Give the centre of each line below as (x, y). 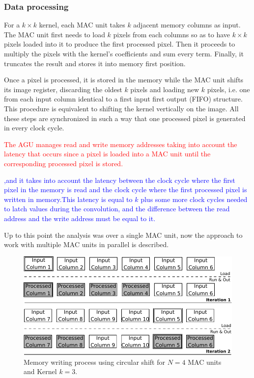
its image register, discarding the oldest (63, 89)
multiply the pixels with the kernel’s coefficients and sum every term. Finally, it (124, 53)
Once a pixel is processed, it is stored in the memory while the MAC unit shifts (124, 80)
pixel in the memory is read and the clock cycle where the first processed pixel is (126, 189)
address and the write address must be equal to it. (80, 218)
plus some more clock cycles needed (194, 199)
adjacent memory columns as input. (187, 25)
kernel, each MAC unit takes (82, 25)
